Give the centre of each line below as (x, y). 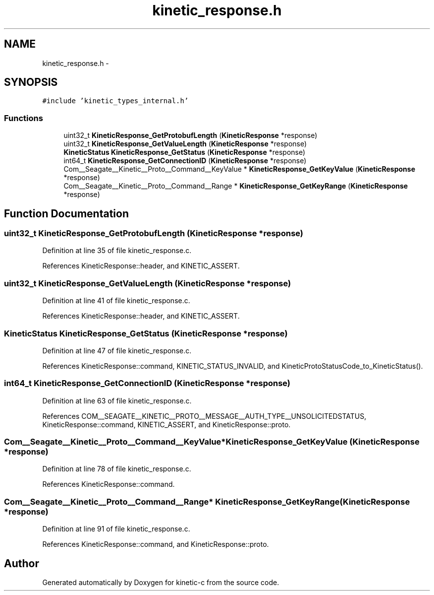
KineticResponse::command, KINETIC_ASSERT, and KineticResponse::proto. (166, 424)
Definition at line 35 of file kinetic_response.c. (117, 251)
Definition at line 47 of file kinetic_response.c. (117, 350)
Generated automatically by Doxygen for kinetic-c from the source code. (161, 582)
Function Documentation (66, 213)
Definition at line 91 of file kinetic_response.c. (116, 529)
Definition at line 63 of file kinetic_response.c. (117, 400)
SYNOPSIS (31, 82)
